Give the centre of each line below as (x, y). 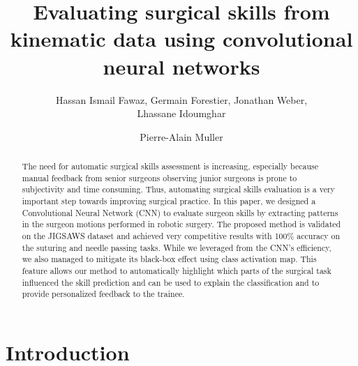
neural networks (181, 66)
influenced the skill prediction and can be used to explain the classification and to (171, 282)
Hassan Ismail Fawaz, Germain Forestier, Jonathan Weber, (181, 99)
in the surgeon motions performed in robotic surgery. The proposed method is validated (181, 224)
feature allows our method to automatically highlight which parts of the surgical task (177, 270)
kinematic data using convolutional (181, 39)
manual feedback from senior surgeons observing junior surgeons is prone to (159, 177)
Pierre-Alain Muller (181, 136)
